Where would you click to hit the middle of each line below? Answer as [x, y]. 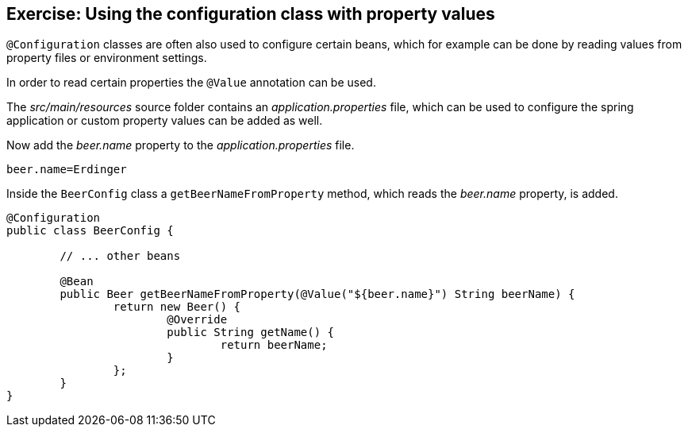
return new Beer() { [177, 307]
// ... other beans [120, 256]
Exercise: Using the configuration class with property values [251, 14]
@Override [197, 320]
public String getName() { [251, 332]
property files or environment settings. [107, 58]
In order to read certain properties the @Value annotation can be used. [191, 83]
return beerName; [274, 345]
